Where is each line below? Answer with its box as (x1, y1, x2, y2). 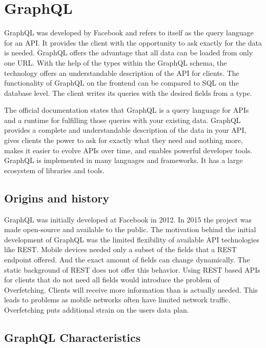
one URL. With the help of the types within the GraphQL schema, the (4, 57, 227, 68)
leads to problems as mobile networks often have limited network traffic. (4, 294, 231, 305)
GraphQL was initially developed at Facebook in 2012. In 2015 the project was (4, 214, 252, 224)
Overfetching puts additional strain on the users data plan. (4, 304, 189, 315)
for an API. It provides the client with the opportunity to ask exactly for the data (4, 37, 262, 48)
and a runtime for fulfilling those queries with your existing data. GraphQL (4, 114, 241, 125)
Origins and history (4, 190, 110, 206)
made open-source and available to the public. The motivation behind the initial (4, 224, 256, 235)
